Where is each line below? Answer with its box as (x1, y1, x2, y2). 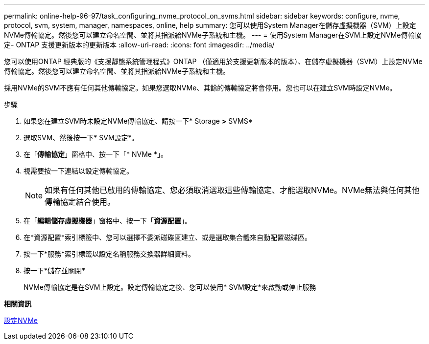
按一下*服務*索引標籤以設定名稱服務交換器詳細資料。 (24, 250, 195, 258)
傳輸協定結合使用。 (45, 197, 116, 207)
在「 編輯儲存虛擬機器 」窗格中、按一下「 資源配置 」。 (24, 216, 191, 225)
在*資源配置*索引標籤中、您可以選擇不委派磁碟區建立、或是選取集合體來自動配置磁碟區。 (24, 233, 312, 241)
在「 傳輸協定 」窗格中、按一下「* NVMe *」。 (24, 150, 167, 158)
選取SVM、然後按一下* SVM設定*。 (24, 133, 139, 142)
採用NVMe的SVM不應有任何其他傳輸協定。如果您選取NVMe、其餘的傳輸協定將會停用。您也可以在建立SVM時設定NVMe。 (4, 84, 397, 92)
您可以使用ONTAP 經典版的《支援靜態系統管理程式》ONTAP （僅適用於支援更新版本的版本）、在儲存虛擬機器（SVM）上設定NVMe (4, 57, 423, 65)
